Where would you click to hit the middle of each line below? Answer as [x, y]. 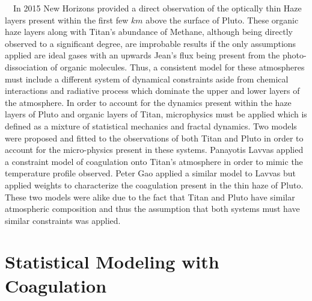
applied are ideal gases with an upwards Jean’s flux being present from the [142, 55]
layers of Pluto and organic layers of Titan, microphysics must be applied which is [156, 114]
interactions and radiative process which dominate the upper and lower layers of [152, 91]
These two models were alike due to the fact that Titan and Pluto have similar [150, 197]
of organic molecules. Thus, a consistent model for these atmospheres [177, 67]
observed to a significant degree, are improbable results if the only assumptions [151, 43]
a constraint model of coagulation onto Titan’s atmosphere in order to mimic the [154, 161]
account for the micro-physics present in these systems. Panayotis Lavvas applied [154, 150]
